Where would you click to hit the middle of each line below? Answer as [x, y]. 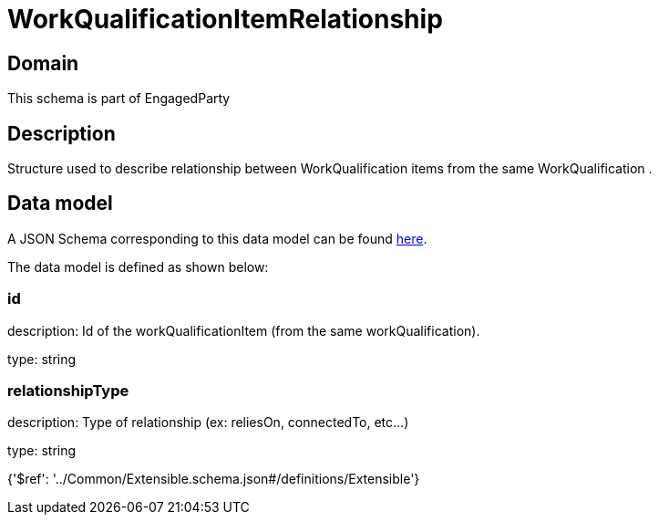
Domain [43, 63]
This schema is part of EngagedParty [119, 99]
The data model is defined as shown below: [138, 266]
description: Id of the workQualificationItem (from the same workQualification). [244, 330]
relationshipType [68, 390]
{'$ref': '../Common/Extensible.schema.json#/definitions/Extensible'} [214, 479]
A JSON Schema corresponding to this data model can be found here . [217, 238]
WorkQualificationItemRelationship [225, 19]
